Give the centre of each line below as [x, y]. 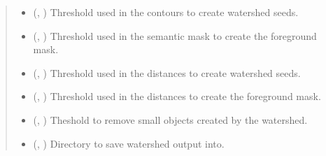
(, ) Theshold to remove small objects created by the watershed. [170, 119]
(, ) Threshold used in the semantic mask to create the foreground [175, 35]
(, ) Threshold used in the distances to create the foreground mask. [177, 96]
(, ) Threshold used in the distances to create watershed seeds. [167, 72]
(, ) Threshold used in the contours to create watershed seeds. [166, 12]
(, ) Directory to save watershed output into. [129, 143]
